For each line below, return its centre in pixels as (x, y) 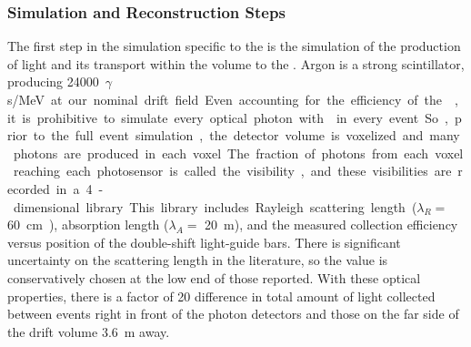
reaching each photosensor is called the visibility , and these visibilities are (232, 171)
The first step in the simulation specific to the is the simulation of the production (234, 46)
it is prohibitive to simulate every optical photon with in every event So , (228, 117)
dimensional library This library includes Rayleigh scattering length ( (215, 206)
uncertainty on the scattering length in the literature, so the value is (198, 260)
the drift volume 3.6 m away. (89, 331)
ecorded (29, 188)
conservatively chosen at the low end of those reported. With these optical (214, 277)
